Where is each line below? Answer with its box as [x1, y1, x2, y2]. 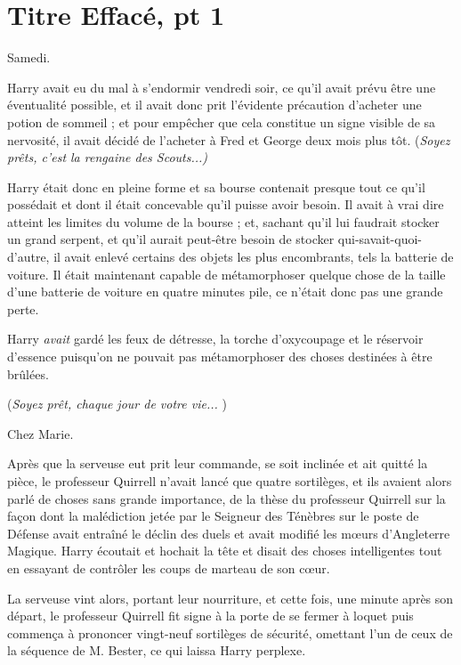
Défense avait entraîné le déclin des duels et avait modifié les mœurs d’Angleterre [7, 523, 450, 542]
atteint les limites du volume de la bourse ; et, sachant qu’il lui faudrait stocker [7, 212, 440, 231]
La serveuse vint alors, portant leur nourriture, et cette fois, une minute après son [7, 588, 454, 607]
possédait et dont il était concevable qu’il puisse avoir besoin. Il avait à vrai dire [7, 195, 444, 214]
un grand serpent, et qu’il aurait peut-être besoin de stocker [7, 230, 335, 248]
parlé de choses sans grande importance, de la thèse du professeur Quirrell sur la [7, 489, 446, 507]
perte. [7, 299, 39, 318]
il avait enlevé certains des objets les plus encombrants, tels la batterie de [53, 247, 454, 266]
